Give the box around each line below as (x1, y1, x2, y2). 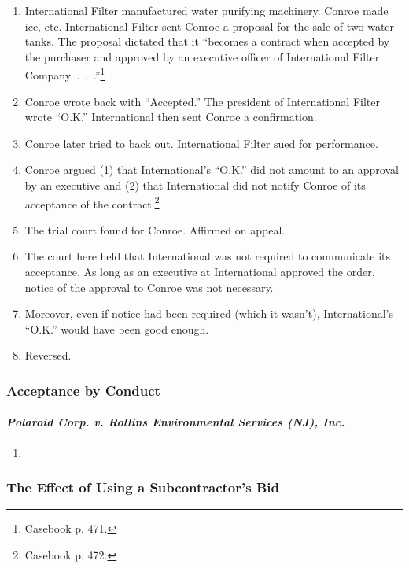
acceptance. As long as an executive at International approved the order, (24, 264, 375, 280)
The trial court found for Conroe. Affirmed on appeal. (24, 221, 286, 238)
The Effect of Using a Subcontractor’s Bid (6, 478, 279, 497)
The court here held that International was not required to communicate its (24, 248, 391, 264)
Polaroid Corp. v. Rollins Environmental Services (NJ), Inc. (6, 414, 345, 430)
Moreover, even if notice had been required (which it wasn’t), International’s (24, 305, 393, 322)
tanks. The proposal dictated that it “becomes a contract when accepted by (24, 33, 390, 50)
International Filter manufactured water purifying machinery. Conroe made (24, 2, 389, 18)
